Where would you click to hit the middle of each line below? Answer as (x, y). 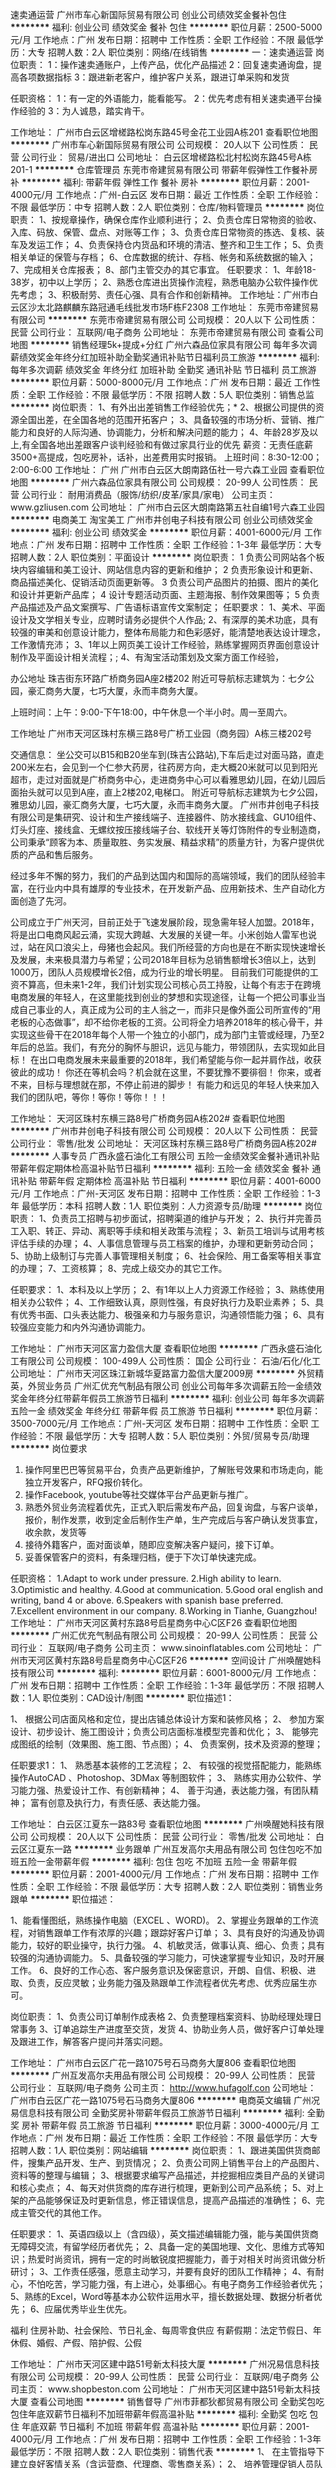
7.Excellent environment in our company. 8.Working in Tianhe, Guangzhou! (164, 1611)
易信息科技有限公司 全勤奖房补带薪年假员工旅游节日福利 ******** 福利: (157, 2112)
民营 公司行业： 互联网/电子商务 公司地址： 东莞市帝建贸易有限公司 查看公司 (167, 332)
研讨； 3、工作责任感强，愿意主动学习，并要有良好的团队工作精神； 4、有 (163, 2271)
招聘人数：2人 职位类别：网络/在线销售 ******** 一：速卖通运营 (180, 52)
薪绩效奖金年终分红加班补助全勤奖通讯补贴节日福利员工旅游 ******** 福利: (165, 357)
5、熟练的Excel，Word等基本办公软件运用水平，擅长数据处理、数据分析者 (162, 2296)
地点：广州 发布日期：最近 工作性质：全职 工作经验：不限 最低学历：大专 (168, 2137)
